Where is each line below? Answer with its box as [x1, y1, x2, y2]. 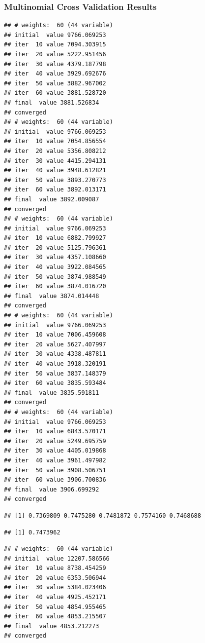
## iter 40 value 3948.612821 [4, 167, 106, 174]
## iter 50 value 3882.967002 [4, 79, 106, 87]
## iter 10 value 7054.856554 [4, 138, 106, 145]
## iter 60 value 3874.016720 [4, 283, 106, 290]
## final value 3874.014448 [4, 292, 99, 300]
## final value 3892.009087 [4, 195, 99, 203]
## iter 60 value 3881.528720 [4, 89, 106, 97]
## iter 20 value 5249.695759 [4, 437, 106, 445]
